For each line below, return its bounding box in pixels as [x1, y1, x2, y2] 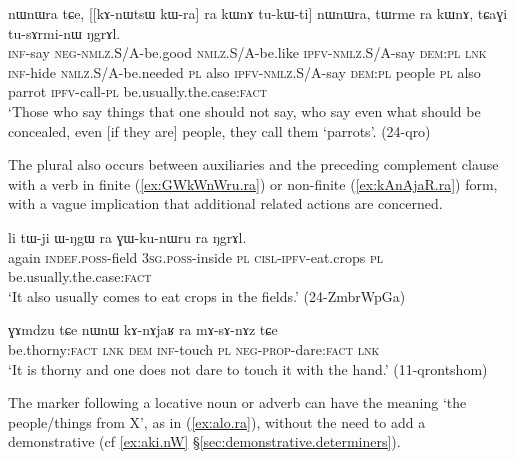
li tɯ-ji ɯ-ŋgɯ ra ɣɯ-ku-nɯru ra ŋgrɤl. [8, 226, 247, 247]
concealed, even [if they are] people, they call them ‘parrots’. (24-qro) [8, 120, 431, 141]
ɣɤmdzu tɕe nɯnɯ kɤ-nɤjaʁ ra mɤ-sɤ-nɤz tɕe [8, 319, 278, 340]
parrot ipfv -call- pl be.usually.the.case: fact [8, 81, 267, 102]
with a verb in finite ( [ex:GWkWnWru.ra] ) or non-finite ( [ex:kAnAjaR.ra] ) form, [8, 173, 498, 194]
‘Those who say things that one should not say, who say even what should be [8, 100, 481, 121]
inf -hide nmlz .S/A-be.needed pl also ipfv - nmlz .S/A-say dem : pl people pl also [8, 61, 481, 82]
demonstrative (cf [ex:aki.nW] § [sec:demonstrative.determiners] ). [8, 431, 401, 452]
